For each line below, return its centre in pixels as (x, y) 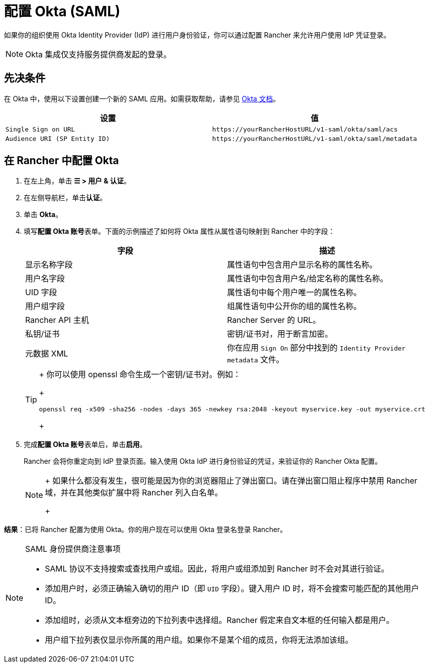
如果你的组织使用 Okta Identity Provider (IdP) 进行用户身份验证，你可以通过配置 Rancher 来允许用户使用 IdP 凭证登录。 (197, 35)
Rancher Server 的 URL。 (274, 320)
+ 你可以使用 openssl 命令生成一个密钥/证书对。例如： (140, 375)
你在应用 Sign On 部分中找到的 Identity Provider (316, 348)
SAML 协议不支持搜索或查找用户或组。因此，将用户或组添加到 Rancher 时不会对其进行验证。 (217, 569)
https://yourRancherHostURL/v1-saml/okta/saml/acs (305, 129)
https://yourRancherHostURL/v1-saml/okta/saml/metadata (314, 138)
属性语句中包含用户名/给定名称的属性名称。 (308, 279)
